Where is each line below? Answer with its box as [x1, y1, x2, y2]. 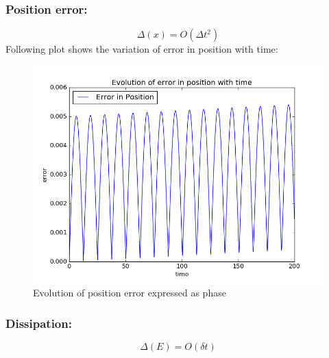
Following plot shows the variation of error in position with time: [5, 42, 278, 56]
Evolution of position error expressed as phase [33, 285, 226, 300]
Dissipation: [5, 314, 72, 331]
